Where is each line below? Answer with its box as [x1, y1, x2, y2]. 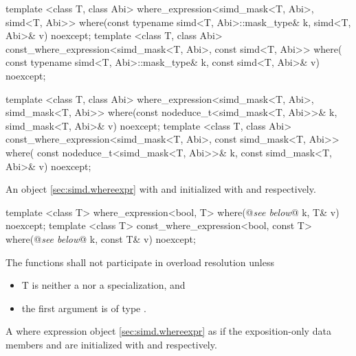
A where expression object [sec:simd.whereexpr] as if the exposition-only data [5, 324, 331, 338]
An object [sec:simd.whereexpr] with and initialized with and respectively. [5, 182, 316, 196]
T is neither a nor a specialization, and [21, 278, 186, 292]
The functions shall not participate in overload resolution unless [5, 254, 274, 269]
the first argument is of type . [21, 300, 146, 315]
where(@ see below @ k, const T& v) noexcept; [5, 231, 196, 246]
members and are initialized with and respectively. [5, 337, 217, 351]
